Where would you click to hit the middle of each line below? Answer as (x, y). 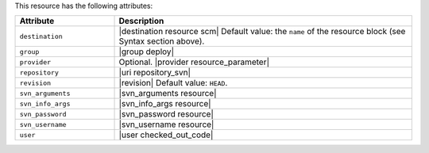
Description (141, 21)
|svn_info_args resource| (165, 104)
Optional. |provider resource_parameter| (194, 62)
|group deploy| (147, 52)
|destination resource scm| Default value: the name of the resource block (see (262, 32)
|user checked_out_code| (166, 135)
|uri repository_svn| (155, 73)
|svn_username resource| (166, 124)
